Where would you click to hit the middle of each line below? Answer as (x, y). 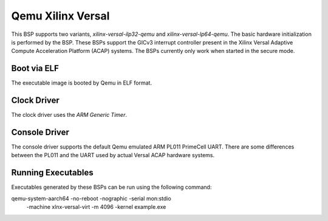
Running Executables (52, 173)
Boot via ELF (35, 68)
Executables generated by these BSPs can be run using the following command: (111, 187)
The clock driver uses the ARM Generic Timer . (69, 115)
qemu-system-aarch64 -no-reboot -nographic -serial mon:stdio (91, 198)
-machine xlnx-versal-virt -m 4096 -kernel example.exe (96, 207)
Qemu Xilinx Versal (60, 16)
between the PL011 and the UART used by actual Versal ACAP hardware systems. (113, 155)
